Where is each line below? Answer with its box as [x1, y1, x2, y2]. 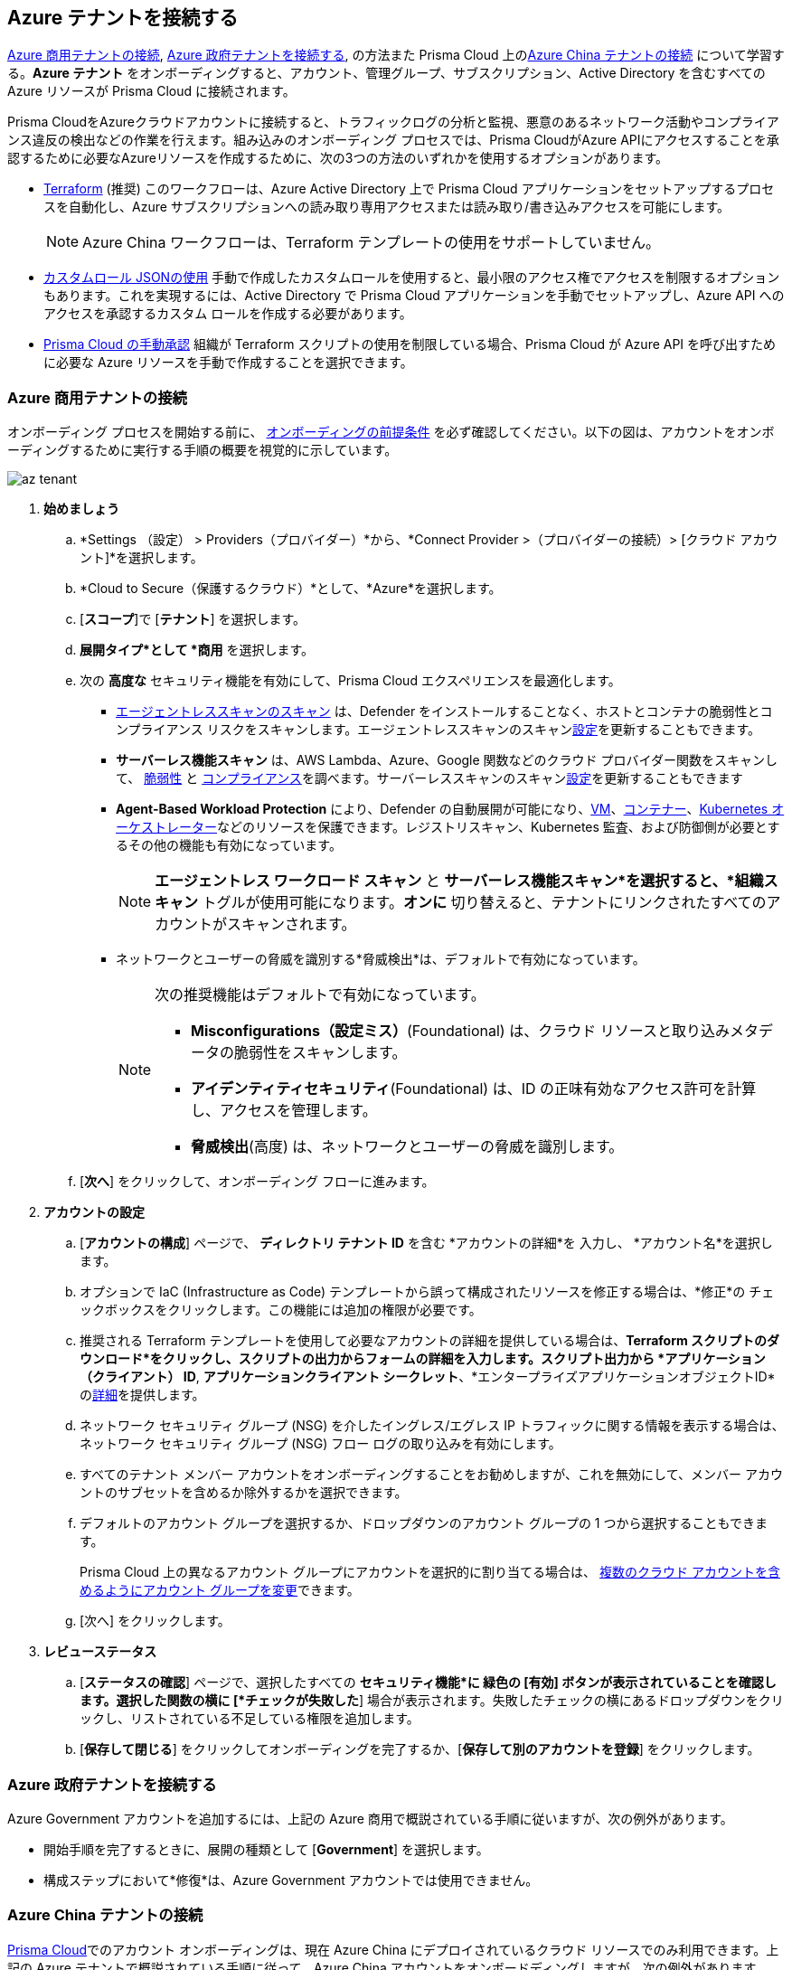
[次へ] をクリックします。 [80, 1613, 231, 1629]
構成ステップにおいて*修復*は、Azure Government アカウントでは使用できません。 [43, 1871, 539, 1888]
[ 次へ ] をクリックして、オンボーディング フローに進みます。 [80, 1174, 435, 1190]
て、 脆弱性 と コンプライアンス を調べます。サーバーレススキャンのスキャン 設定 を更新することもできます [116, 770, 743, 787]
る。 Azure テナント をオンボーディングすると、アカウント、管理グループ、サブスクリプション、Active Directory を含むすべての [7, 65, 766, 81]
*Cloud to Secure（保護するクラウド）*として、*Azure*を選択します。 [80, 580, 502, 597]
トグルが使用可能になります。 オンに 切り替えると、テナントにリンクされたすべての [202, 893, 767, 912]
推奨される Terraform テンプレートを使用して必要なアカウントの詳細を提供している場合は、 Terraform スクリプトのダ [80, 1333, 780, 1349]
